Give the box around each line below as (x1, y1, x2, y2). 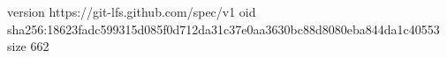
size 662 (7, 37, 49, 55)
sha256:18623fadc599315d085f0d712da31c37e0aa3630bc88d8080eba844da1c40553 (7, 19, 440, 38)
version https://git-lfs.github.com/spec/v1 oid (7, 3, 256, 20)
